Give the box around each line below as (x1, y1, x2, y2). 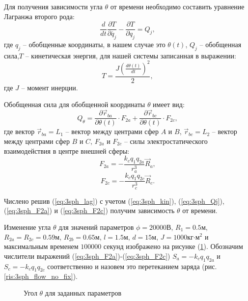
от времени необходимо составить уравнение (110, 1, 245, 11)
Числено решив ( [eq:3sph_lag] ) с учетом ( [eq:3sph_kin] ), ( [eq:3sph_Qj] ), (4, 195, 224, 206)
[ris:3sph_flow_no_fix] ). (4, 271, 78, 281)
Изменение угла (4, 221, 51, 232)
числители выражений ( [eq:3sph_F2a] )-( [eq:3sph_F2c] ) (4, 250, 170, 261)
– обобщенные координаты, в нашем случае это (23, 39, 165, 50)
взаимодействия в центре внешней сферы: (4, 145, 130, 156)
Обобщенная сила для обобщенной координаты (4, 99, 145, 109)
